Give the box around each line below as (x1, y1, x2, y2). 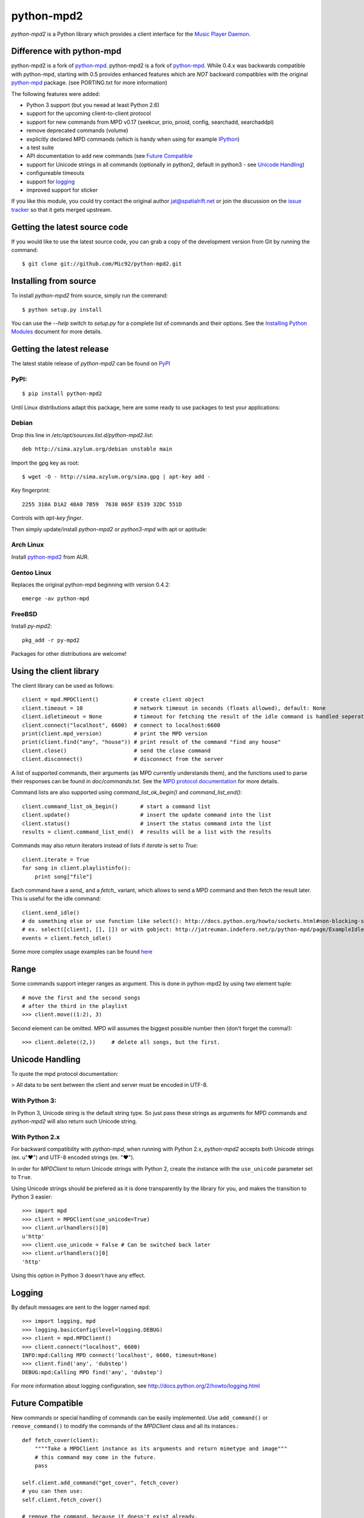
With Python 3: (11, 1097, 57, 1105)
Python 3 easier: (11, 1193, 53, 1200)
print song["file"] (34, 873, 93, 880)
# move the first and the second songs (22, 994, 141, 1001)
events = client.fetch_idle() (22, 934, 112, 941)
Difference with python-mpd (11, 46, 121, 56)
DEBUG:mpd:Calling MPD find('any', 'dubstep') (22, 1369, 163, 1375)
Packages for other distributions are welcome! (11, 650, 127, 658)
